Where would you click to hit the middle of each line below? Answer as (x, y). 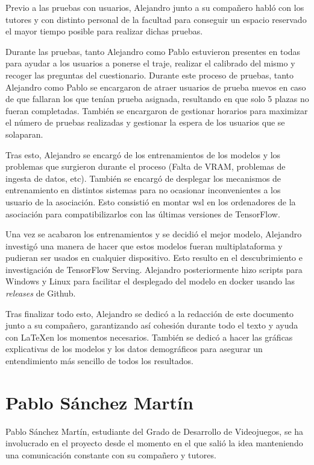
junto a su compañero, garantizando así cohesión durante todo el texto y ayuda (152, 325)
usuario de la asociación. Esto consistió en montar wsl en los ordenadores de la (151, 201)
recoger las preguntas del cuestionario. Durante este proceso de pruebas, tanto (150, 75)
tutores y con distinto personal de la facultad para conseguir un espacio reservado (156, 19)
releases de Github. (41, 293)
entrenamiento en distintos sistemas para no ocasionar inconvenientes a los (143, 190)
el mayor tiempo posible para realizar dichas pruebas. (104, 31)
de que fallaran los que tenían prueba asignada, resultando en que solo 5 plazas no (157, 99)
